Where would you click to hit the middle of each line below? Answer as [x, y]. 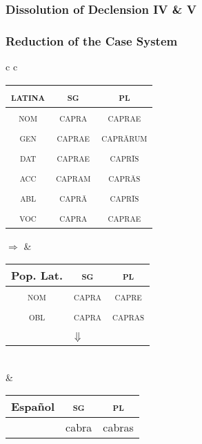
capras [129, 316]
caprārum [124, 137]
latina [28, 96]
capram [73, 177]
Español [33, 407]
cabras [118, 427]
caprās [124, 177]
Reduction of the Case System [92, 40]
